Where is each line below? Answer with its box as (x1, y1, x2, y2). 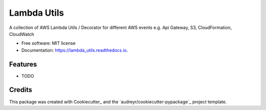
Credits (9, 86, 33, 94)
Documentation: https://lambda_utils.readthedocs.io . (21, 47, 128, 53)
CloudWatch (9, 31, 34, 37)
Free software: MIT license (21, 40, 76, 46)
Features (9, 60, 37, 68)
